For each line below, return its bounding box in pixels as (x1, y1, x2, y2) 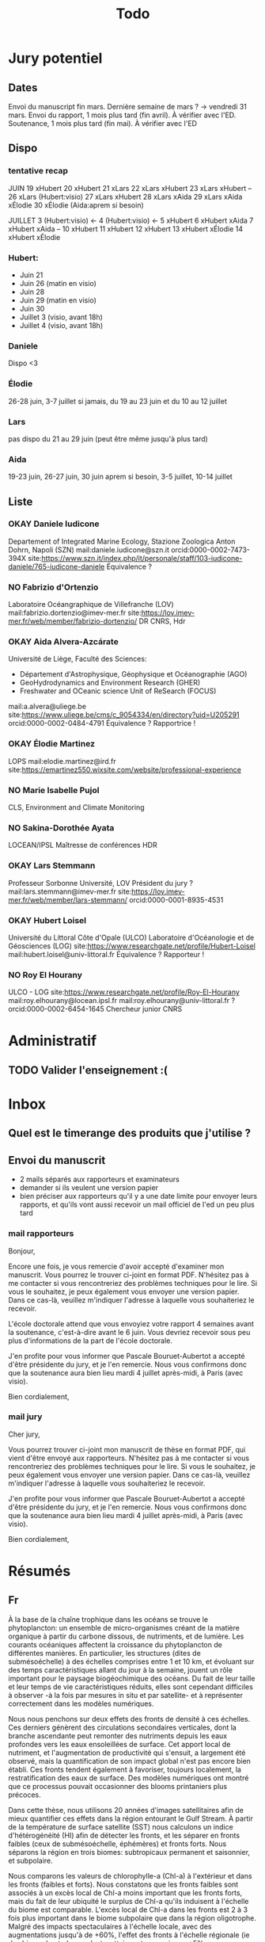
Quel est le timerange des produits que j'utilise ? (8, 1127, 252, 1140)
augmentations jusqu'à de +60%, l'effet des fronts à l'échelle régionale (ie (8, 1930, 250, 1940)
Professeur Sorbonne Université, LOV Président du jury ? (8, 878, 194, 887)
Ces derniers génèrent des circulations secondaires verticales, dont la (8, 1723, 237, 1732)
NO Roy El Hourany (8, 969, 83, 980)
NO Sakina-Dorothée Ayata (8, 822, 115, 833)
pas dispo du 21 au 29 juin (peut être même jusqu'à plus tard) (8, 433, 208, 444)
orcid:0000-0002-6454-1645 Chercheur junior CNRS (8, 1004, 183, 1014)
